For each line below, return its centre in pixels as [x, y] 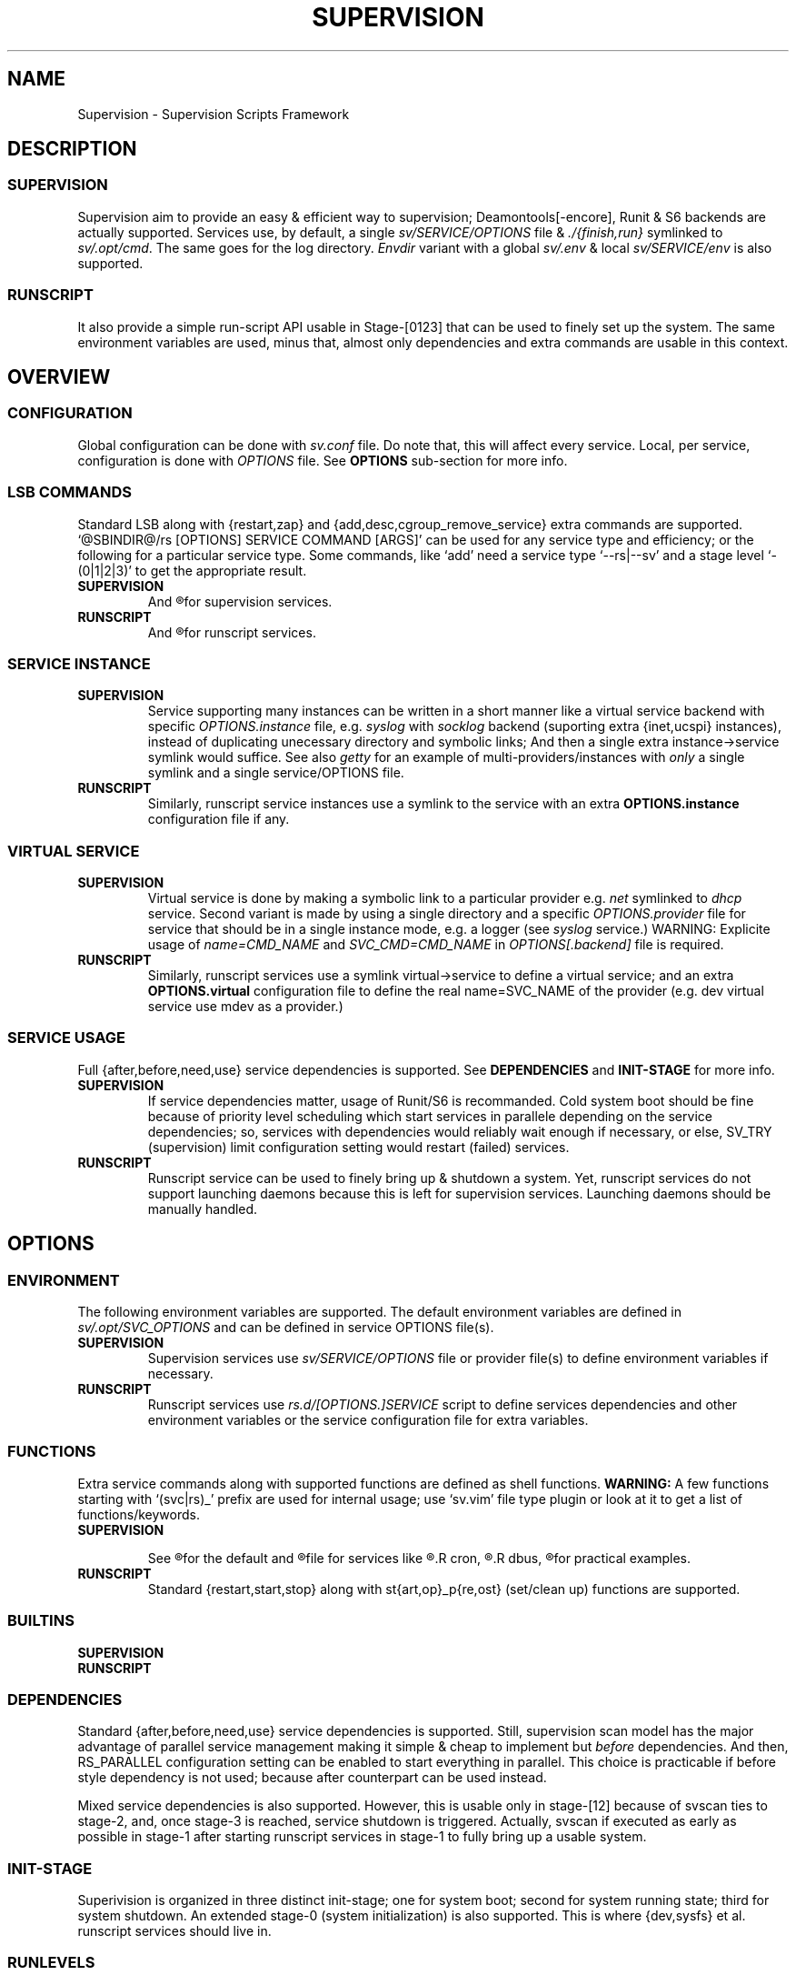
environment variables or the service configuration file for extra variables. [368, 1420]
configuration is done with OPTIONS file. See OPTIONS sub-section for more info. [323, 460]
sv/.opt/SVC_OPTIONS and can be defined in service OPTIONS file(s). [286, 1327]
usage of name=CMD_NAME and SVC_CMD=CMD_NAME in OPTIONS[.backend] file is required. [436, 945]
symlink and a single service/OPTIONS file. [276, 773]
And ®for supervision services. [240, 601]
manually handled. [203, 1208]
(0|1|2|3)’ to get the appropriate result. [192, 570]
